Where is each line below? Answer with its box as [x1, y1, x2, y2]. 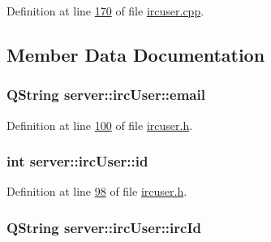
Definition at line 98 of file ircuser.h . [6, 183, 187, 200]
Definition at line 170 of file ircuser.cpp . [6, 2, 204, 19]
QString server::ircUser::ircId [6, 217, 201, 237]
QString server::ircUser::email [6, 84, 205, 105]
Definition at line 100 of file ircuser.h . [6, 116, 193, 133]
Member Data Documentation [6, 41, 265, 67]
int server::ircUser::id [6, 151, 148, 171]
